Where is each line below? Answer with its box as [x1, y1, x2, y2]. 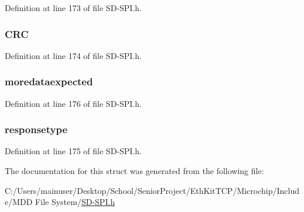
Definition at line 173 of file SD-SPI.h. [5, 2, 142, 13]
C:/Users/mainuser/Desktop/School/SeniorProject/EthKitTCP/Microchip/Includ [5, 184, 300, 196]
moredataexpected [5, 74, 93, 89]
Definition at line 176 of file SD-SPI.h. [5, 97, 142, 109]
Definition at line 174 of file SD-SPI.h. [5, 49, 142, 61]
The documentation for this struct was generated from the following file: [5, 165, 264, 177]
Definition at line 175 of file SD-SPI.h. [5, 145, 142, 157]
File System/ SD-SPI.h [35, 196, 115, 208]
